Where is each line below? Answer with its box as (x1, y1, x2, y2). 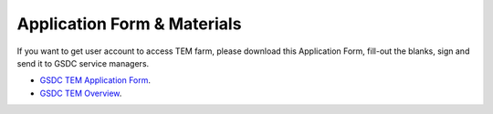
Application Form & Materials (16, 14, 242, 34)
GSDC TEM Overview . (39, 88, 122, 98)
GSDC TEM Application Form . (39, 75, 151, 86)
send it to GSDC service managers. (16, 57, 150, 68)
